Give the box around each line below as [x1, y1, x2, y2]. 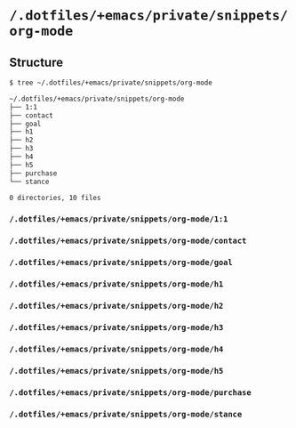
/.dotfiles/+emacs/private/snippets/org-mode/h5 [9, 366, 224, 376]
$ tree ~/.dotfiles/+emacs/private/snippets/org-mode [9, 78, 213, 87]
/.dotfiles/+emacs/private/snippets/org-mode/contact [9, 236, 247, 246]
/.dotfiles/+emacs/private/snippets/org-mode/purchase [9, 387, 252, 398]
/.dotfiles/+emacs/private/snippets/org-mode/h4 [9, 343, 224, 354]
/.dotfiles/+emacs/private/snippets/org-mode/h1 [9, 279, 224, 289]
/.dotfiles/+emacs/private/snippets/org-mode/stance [9, 408, 243, 419]
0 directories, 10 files [9, 193, 101, 202]
